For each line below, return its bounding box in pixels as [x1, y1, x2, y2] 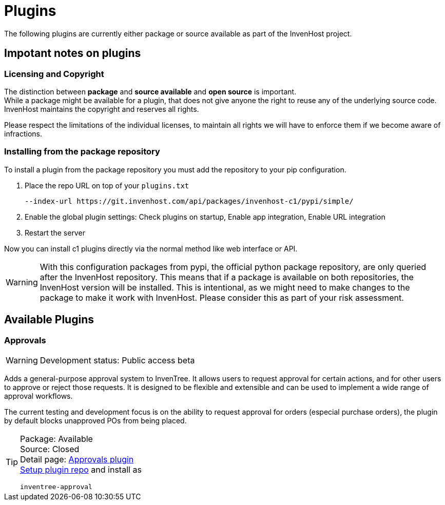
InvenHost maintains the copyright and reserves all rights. [4, 104, 199, 113]
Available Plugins [4, 313, 94, 326]
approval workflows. [4, 391, 73, 400]
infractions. [4, 129, 43, 138]
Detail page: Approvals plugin [20, 454, 134, 464]
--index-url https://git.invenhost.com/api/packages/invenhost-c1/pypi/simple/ [25, 197, 354, 205]
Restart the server [25, 228, 85, 237]
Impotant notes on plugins [4, 47, 141, 60]
